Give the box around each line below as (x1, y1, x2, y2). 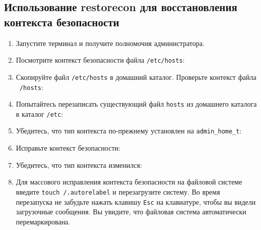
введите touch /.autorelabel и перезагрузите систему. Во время (16, 186, 220, 197)
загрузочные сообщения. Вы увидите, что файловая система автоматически (16, 206, 246, 217)
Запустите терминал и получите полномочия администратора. (16, 37, 205, 48)
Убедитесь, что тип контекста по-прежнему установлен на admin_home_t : (16, 125, 242, 136)
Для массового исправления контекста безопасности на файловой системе (16, 176, 242, 187)
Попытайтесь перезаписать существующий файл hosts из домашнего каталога (16, 99, 257, 109)
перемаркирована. (16, 216, 71, 226)
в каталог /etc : (16, 108, 63, 119)
